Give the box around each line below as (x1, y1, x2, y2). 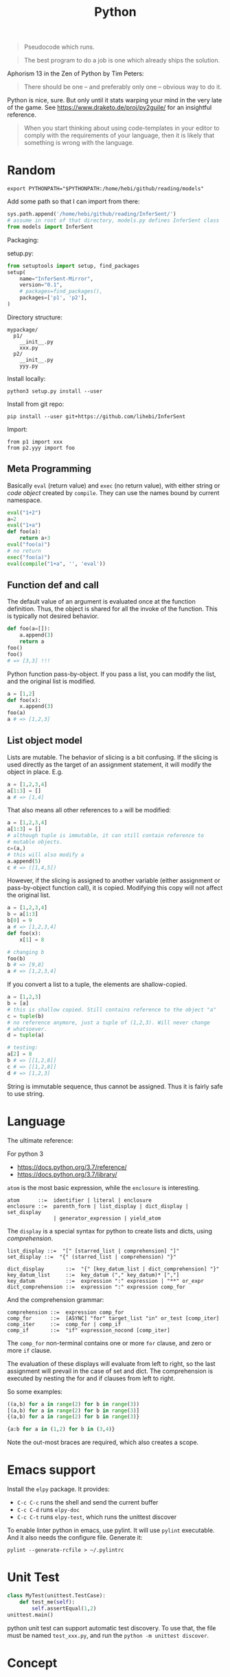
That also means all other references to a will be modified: (7, 806, 172, 814)
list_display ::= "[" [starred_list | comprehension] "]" (7, 1247, 180, 1254)
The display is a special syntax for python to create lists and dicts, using (7, 1227, 213, 1235)
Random (7, 163, 56, 179)
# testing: (7, 1045, 38, 1051)
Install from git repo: (7, 400, 65, 408)
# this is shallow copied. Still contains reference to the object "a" (7, 1006, 216, 1013)
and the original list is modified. (7, 677, 96, 685)
